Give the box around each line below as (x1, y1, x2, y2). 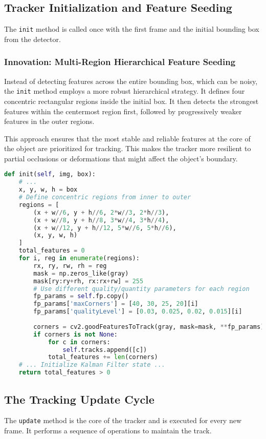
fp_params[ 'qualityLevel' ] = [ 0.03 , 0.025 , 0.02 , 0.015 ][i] (33, 308, 242, 316)
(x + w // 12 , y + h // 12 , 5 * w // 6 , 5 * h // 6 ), (33, 224, 176, 232)
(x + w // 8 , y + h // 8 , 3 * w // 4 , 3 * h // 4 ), (33, 216, 169, 224)
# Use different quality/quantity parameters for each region (33, 285, 250, 292)
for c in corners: (48, 338, 110, 346)
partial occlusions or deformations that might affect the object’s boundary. (4, 153, 238, 163)
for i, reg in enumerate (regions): (18, 255, 140, 262)
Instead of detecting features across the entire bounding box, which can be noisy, (4, 75, 258, 86)
